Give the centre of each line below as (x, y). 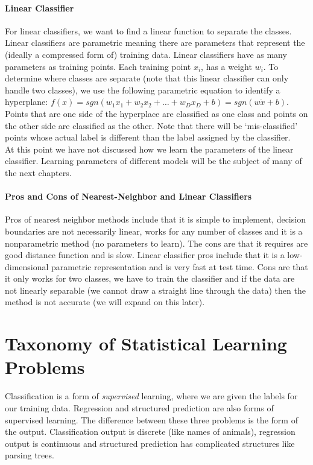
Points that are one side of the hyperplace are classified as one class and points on (156, 113)
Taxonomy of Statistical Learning (146, 343)
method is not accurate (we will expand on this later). (105, 302)
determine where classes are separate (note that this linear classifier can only (147, 78)
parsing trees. (30, 455)
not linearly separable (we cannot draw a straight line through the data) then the (155, 290)
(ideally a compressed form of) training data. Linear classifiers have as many (146, 54)
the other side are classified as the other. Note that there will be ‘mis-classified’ (151, 125)
